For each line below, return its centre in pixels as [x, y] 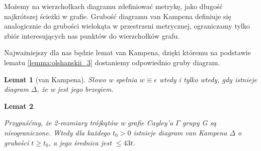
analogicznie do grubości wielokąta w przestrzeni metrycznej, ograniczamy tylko [127, 26]
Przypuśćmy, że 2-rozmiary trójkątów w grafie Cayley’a [89, 123]
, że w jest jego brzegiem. [75, 89]
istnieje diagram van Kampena [180, 132]
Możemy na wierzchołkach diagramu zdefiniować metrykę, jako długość [113, 6]
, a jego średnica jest [80, 142]
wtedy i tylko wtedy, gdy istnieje [208, 79]
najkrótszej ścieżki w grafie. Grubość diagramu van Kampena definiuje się [118, 16]
